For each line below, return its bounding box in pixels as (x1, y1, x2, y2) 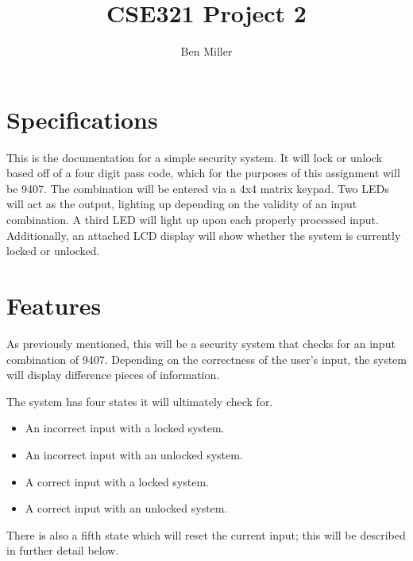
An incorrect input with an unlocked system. (25, 446, 243, 462)
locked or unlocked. (6, 242, 100, 259)
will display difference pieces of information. (6, 366, 220, 383)
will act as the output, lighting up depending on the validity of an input (6, 195, 357, 212)
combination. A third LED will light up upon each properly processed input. (6, 211, 379, 228)
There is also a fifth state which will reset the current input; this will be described (6, 526, 406, 543)
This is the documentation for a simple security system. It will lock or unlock (6, 149, 383, 165)
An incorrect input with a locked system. (25, 420, 225, 436)
